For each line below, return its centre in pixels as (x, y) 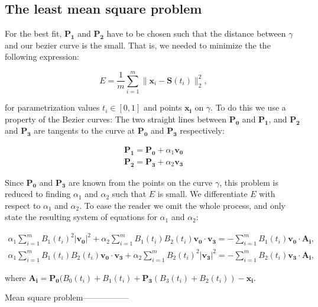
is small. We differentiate (202, 194)
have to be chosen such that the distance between (196, 33)
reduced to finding (38, 194)
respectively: (202, 130)
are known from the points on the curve (141, 182)
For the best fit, (33, 33)
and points (163, 107)
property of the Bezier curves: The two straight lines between (116, 119)
